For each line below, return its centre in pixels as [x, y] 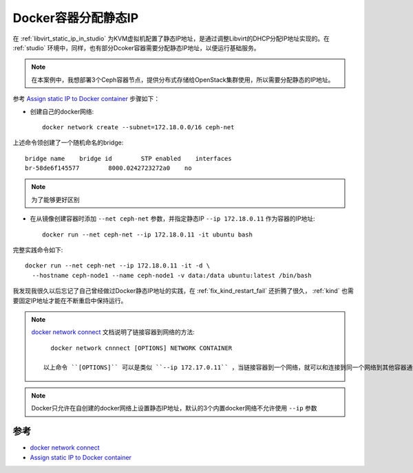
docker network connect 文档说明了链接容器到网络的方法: [113, 332]
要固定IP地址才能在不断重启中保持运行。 [70, 300]
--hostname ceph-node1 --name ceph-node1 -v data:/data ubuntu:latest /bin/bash [172, 275]
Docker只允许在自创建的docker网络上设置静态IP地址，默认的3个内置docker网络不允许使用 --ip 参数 [174, 408]
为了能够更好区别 [55, 199]
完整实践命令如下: [38, 250]
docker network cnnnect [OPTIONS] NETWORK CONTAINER [141, 348]
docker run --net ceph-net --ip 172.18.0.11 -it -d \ [117, 266]
